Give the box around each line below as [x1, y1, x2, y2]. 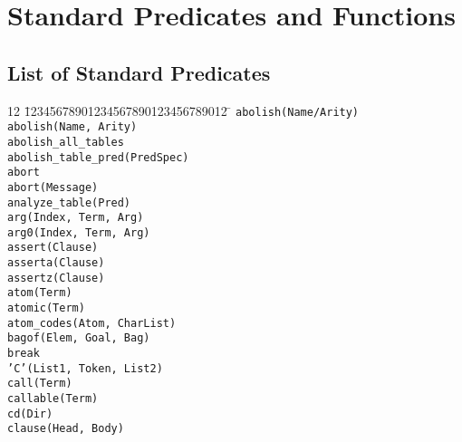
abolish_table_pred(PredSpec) [7, 150, 189, 164]
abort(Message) [7, 180, 99, 194]
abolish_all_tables [7, 135, 124, 149]
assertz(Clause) [7, 271, 105, 284]
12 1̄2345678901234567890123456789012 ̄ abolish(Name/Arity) [7, 101, 360, 120]
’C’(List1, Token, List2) [7, 361, 163, 375]
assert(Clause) [7, 241, 99, 255]
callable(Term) [7, 392, 99, 406]
